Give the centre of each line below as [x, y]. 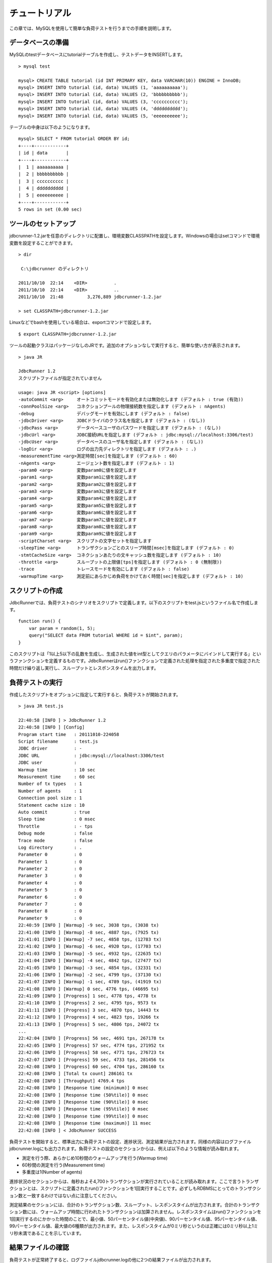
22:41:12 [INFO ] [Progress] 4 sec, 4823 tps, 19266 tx [89, 1017]
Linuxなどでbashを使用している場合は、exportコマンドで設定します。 [82, 322]
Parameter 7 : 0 [50, 904]
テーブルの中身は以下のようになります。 [51, 127]
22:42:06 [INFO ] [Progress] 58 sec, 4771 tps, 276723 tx [91, 1053]
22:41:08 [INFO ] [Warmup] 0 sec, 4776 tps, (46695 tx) [89, 989]
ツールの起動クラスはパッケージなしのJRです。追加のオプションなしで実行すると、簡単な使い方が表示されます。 [126, 346]
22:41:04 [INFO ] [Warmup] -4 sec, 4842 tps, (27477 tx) [90, 961]
